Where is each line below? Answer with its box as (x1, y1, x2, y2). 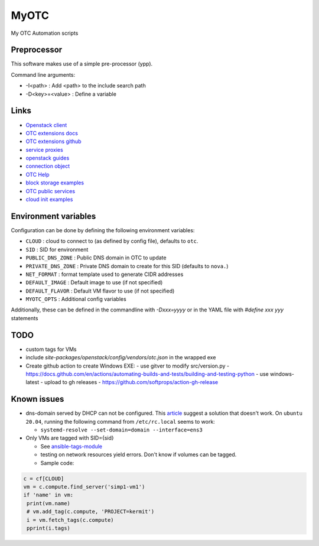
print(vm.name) (27, 500, 71, 506)
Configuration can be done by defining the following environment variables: (11, 226, 195, 233)
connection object (25, 162, 70, 170)
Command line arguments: (11, 71, 76, 78)
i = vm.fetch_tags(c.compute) (27, 516, 115, 523)
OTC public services (25, 187, 76, 194)
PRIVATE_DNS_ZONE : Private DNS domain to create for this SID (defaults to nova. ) (25, 262, 229, 269)
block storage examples (25, 179, 84, 186)
